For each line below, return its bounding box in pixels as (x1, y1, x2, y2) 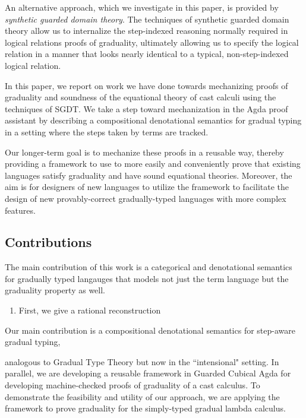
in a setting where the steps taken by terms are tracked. (5, 125, 209, 138)
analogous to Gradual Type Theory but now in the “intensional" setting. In (5, 355, 279, 368)
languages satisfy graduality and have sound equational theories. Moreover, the (5, 169, 292, 181)
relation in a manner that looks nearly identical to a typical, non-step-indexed (5, 47, 289, 60)
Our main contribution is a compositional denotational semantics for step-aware (5, 324, 295, 336)
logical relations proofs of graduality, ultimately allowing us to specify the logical (5, 36, 299, 48)
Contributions (5, 233, 92, 251)
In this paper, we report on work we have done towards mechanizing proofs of (5, 79, 288, 91)
